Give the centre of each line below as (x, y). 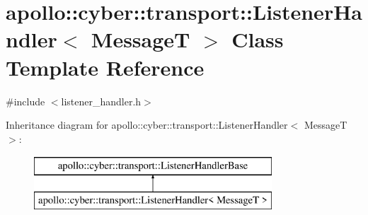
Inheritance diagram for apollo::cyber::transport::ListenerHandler (147, 125)
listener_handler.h (101, 101)
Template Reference (105, 67)
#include (25, 101)
